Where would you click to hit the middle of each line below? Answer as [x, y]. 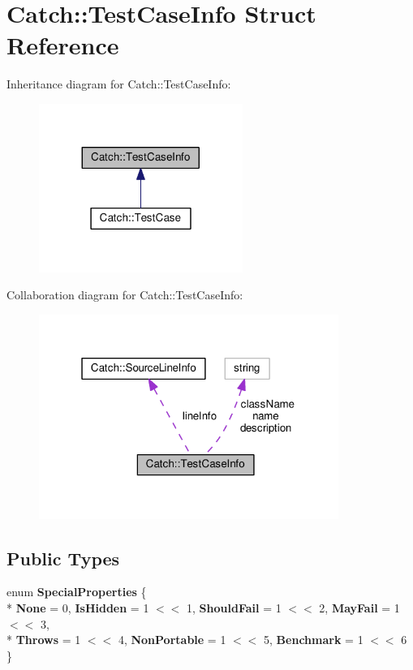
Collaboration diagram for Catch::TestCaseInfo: [125, 295]
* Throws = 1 [44, 640]
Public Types [63, 558]
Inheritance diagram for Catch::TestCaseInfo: [119, 84]
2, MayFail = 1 [359, 608]
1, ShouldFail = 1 [234, 608]
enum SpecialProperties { [77, 592]
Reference [63, 45]
